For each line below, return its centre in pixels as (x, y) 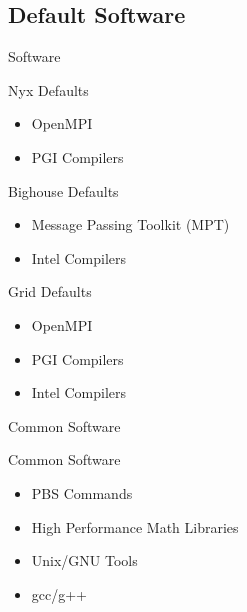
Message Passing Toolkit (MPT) (130, 224)
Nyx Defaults (48, 89)
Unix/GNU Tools (84, 560)
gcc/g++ (59, 593)
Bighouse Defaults (63, 190)
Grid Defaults (50, 291)
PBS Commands (82, 492)
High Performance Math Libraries (135, 526)
